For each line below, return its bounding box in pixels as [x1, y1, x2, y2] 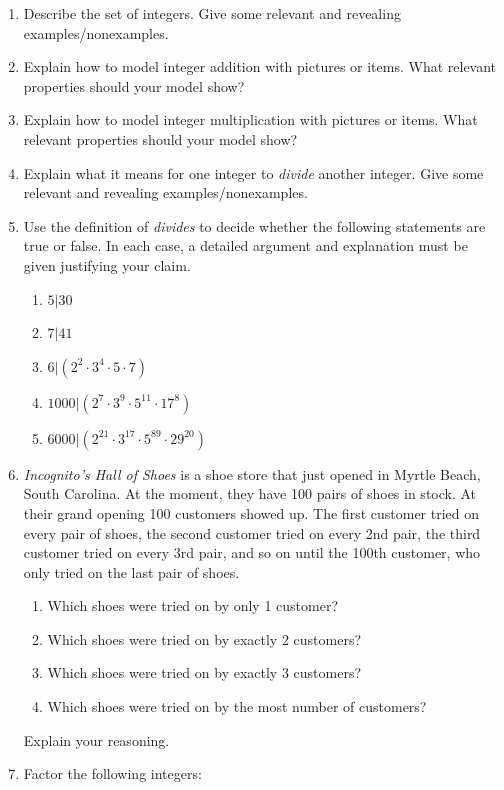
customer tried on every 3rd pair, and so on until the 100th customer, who [23, 542, 481, 563]
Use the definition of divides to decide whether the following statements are [23, 215, 486, 236]
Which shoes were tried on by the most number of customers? [47, 696, 427, 717]
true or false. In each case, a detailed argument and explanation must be [23, 235, 468, 256]
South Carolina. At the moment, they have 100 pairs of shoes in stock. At [23, 483, 477, 504]
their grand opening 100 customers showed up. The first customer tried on [23, 502, 480, 523]
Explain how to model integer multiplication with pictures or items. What [23, 109, 478, 130]
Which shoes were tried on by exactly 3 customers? [47, 662, 362, 683]
